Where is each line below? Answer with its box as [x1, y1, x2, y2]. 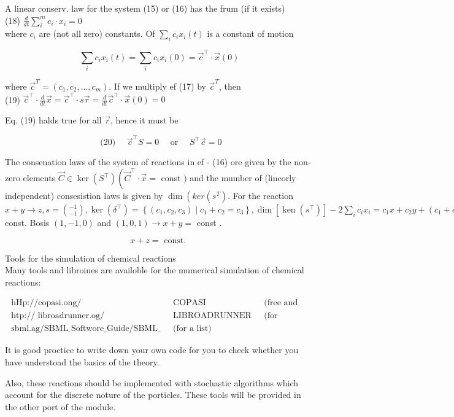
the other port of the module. [5, 400, 116, 413]
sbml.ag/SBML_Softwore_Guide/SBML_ [11, 324, 161, 333]
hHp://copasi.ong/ [11, 298, 82, 308]
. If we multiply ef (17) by [109, 79, 206, 92]
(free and [264, 298, 298, 308]
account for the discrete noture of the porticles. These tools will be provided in [5, 388, 301, 401]
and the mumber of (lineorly [190, 171, 296, 184]
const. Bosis [5, 216, 50, 228]
